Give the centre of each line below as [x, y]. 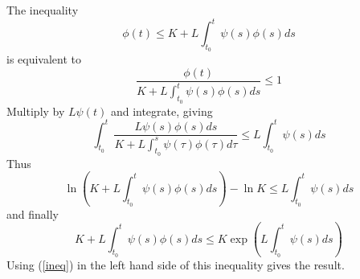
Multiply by [36, 111]
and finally [33, 213]
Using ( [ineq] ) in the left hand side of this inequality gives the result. [176, 264]
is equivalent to [44, 59]
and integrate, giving [162, 111]
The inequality [43, 10]
